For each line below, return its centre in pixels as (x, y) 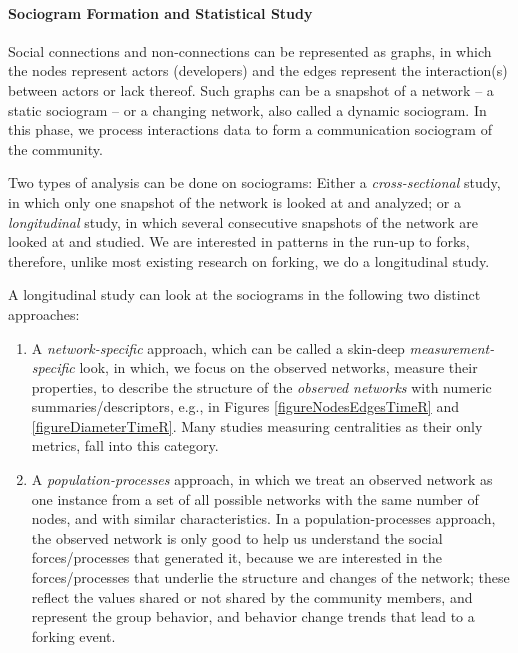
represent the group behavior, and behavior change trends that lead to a (253, 616)
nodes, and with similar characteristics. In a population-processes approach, (263, 518)
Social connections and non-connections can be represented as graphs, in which (250, 50)
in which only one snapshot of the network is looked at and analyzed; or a (234, 201)
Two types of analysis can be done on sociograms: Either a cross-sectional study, (254, 182)
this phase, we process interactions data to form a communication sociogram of (250, 129)
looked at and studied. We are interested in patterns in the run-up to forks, (239, 241)
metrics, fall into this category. (125, 445)
